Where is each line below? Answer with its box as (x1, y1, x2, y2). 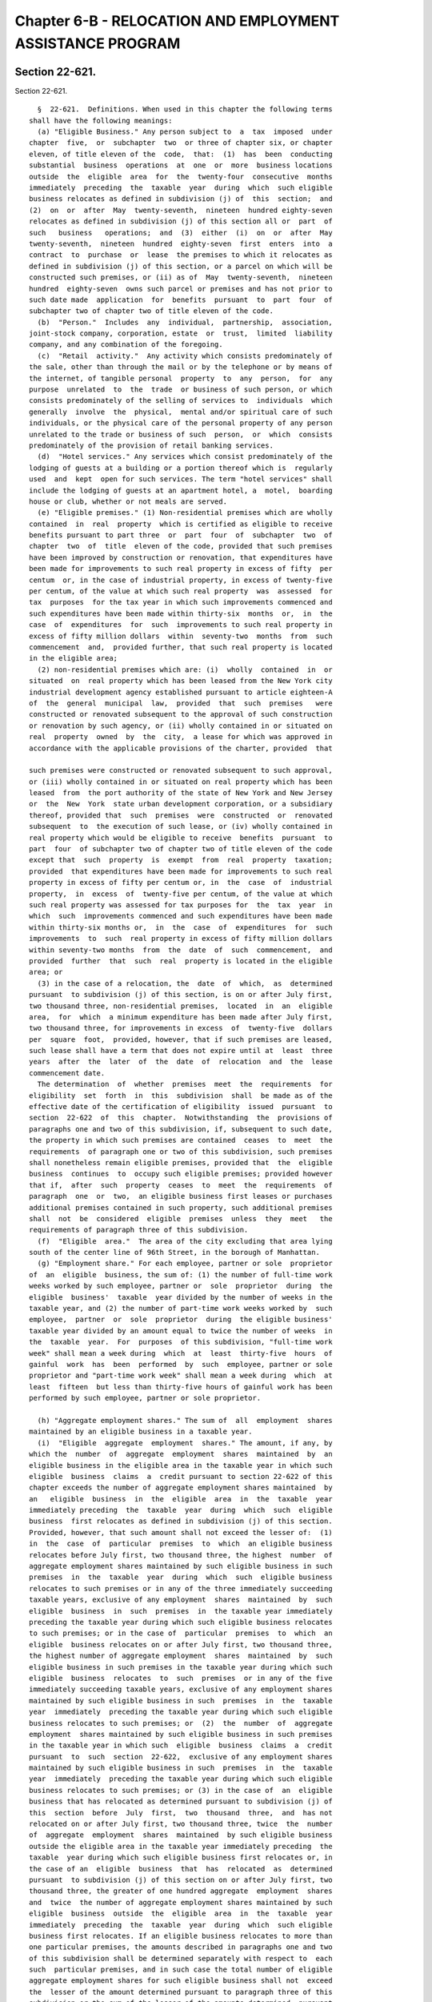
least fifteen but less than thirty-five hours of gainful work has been (29, 1382, 333, 1391)
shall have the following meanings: (29, 116, 173, 125)
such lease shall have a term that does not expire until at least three (29, 1046, 333, 1055)
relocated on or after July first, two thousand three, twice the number (29, 1819, 333, 1829)
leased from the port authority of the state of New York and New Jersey (29, 789, 333, 798)
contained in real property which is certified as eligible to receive (29, 519, 333, 529)
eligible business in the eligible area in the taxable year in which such (29, 1461, 333, 1469)
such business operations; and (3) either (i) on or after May (29, 228, 333, 237)
